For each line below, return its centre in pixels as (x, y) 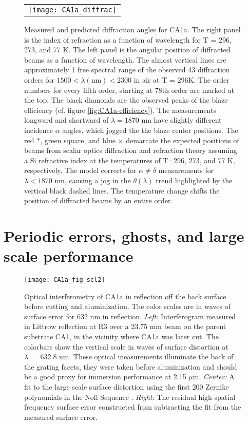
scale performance (69, 256)
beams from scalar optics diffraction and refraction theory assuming (131, 150)
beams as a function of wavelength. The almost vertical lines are (125, 59)
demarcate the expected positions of (183, 140)
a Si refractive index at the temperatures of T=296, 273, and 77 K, (130, 160)
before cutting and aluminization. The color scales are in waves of (128, 306)
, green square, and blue (78, 140)
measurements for (186, 170)
